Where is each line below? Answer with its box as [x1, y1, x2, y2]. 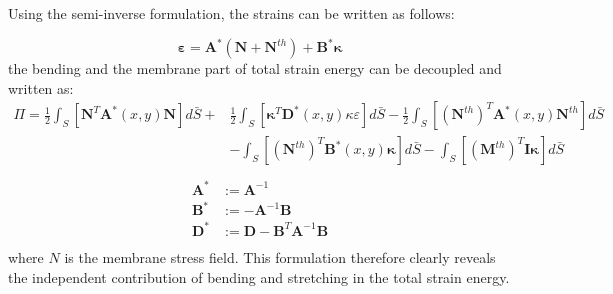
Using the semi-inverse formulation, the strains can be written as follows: [8, 3, 455, 23]
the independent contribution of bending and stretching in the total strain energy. [8, 266, 510, 287]
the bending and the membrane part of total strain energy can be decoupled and [8, 58, 502, 79]
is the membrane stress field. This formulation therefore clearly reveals [64, 247, 496, 268]
